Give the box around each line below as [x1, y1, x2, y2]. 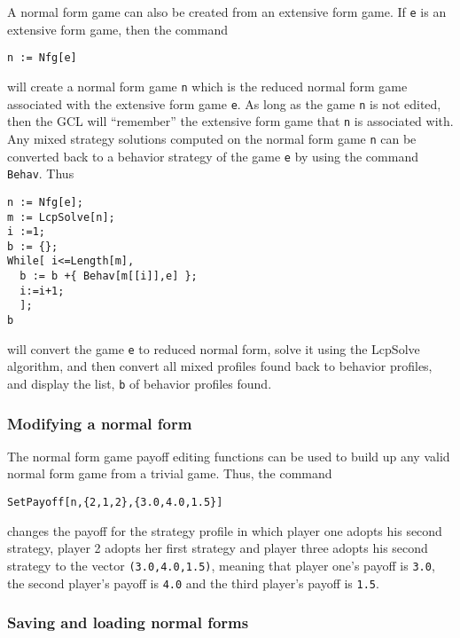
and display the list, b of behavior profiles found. [7, 374, 272, 392]
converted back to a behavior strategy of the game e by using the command [7, 146, 418, 165]
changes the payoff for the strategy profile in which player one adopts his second [7, 521, 442, 540]
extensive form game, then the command [7, 20, 228, 38]
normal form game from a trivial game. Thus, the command [7, 464, 332, 483]
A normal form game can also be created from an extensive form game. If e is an [7, 3, 447, 20]
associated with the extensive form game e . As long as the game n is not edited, [7, 94, 441, 113]
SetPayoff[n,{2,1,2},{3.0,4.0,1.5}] [7, 496, 223, 509]
